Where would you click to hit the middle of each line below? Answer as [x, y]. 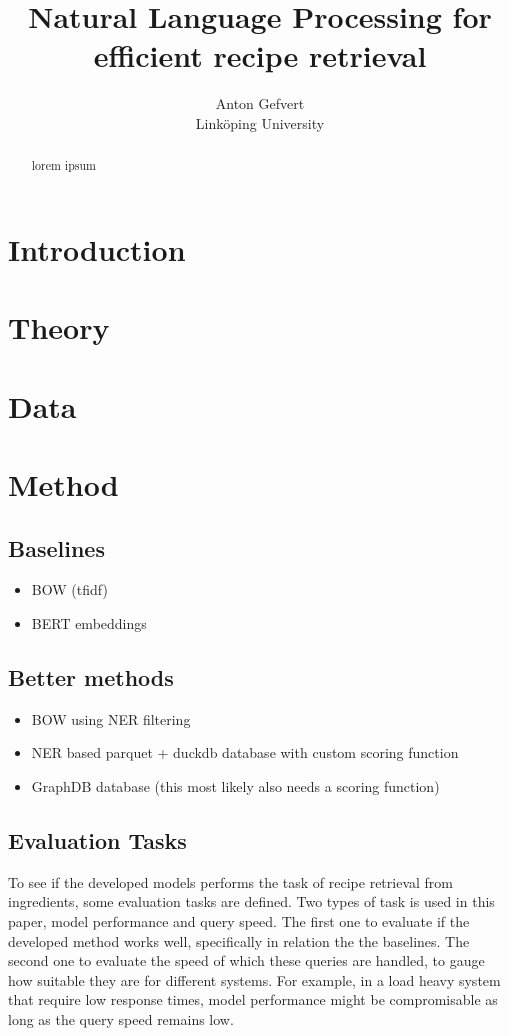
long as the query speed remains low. [121, 1019]
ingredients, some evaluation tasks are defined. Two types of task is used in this [251, 901]
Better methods [91, 677]
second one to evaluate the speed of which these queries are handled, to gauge [246, 960]
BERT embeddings [89, 623]
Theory [59, 327]
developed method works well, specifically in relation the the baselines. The [239, 940]
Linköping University [260, 122]
